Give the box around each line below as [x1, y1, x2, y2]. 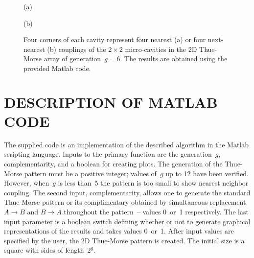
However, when [4, 178, 49, 188]
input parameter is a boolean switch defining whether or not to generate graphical [4, 216, 251, 226]
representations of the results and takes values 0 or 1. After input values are [4, 226, 234, 236]
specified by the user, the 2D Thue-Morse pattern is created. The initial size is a [4, 235, 245, 245]
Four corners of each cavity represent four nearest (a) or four [23, 34, 206, 45]
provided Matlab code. [23, 63, 91, 73]
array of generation [44, 53, 101, 64]
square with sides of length [4, 245, 84, 255]
